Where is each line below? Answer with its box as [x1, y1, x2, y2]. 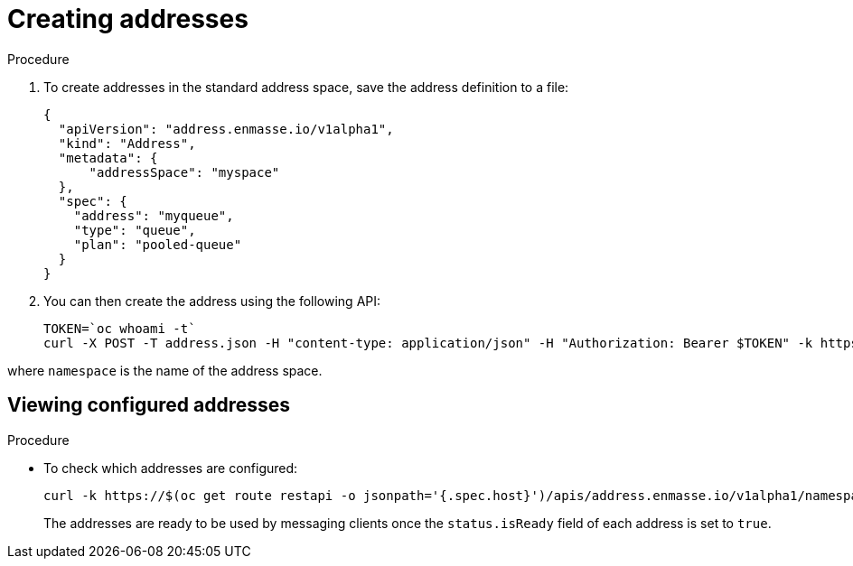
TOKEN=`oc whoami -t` [43, 320, 196, 336]
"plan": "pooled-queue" [73, 237, 242, 252]
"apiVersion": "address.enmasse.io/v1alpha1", [58, 121, 394, 136]
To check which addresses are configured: [43, 459, 298, 476]
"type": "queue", [73, 222, 196, 237]
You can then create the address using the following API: [43, 292, 381, 309]
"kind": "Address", [58, 135, 196, 151]
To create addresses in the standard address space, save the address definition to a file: [43, 79, 569, 95]
